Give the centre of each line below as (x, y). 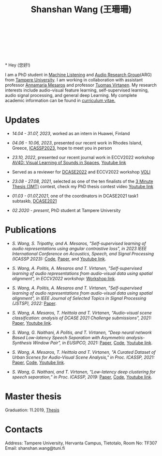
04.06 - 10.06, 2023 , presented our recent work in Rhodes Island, (77, 143)
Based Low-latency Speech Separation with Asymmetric (68, 338)
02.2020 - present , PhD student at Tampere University (66, 210)
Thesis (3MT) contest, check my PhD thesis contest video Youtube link (83, 187)
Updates (22, 120)
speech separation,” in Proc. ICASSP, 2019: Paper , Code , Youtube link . (82, 377)
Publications (31, 230)
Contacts (24, 430)
